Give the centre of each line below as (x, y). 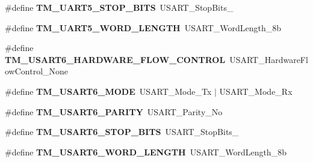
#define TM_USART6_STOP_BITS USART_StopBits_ (122, 132)
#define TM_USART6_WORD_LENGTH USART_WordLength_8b (146, 151)
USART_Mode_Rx (256, 91)
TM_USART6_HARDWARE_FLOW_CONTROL (115, 59)
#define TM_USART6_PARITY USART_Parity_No (114, 111)
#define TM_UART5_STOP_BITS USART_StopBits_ (119, 7)
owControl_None (37, 71)
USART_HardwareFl (269, 59)
